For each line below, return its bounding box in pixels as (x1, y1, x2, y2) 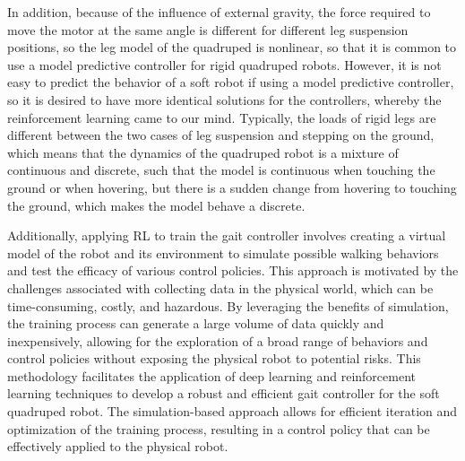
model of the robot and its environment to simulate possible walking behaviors (7, 243, 439, 262)
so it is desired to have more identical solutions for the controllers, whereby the (7, 90, 442, 109)
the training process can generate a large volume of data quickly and (7, 314, 384, 333)
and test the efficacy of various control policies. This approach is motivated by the (7, 261, 459, 280)
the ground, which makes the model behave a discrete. (7, 196, 306, 214)
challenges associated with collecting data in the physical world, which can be (7, 278, 434, 297)
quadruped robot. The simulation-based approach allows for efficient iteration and (7, 402, 458, 421)
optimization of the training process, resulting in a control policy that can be (7, 419, 430, 438)
